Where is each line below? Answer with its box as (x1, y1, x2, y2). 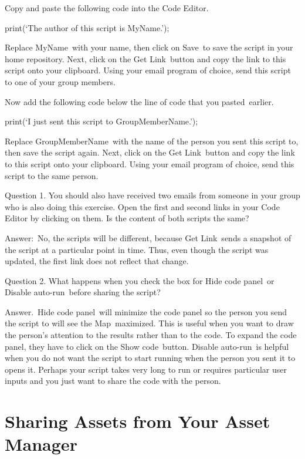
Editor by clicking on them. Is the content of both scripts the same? (5, 212, 249, 224)
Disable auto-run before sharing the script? (5, 286, 161, 298)
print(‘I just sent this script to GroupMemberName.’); (5, 115, 198, 127)
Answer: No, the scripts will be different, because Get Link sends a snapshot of (5, 231, 292, 244)
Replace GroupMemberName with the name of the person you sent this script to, (5, 134, 299, 147)
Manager (5, 432, 77, 456)
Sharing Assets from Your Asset (5, 409, 270, 433)
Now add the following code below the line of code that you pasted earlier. (5, 95, 274, 107)
